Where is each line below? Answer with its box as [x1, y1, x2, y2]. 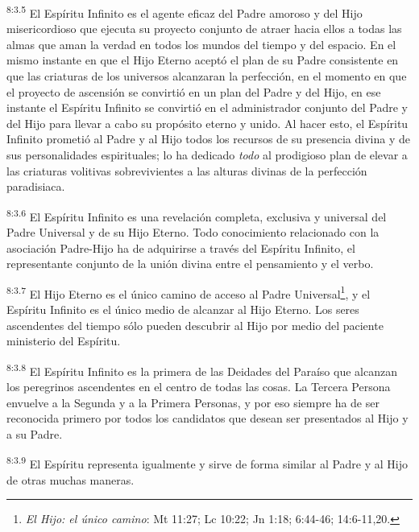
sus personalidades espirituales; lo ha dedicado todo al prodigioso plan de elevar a [6, 146, 408, 163]
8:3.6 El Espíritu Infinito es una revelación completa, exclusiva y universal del [6, 205, 387, 225]
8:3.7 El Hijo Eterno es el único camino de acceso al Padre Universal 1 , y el [6, 282, 371, 302]
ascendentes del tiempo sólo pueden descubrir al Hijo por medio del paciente [6, 316, 384, 333]
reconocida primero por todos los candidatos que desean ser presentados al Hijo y [6, 410, 409, 427]
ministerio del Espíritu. [6, 332, 121, 349]
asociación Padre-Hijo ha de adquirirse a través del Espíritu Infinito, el [6, 239, 355, 256]
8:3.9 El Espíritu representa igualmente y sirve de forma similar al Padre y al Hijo [6, 453, 409, 472]
